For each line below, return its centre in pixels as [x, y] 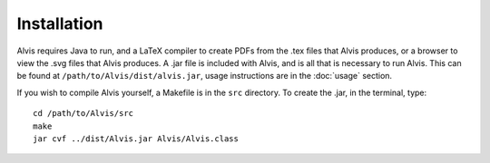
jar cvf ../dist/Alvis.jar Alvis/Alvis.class [136, 139]
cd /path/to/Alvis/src [83, 114]
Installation [60, 24]
